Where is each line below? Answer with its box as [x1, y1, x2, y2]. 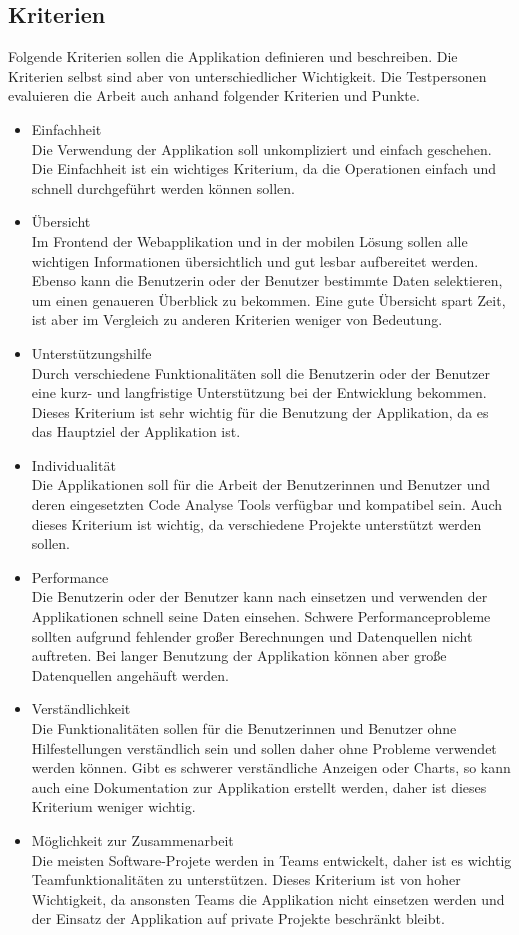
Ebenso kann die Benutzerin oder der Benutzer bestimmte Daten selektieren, [31, 270, 503, 291]
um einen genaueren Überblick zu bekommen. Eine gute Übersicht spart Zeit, [31, 289, 506, 310]
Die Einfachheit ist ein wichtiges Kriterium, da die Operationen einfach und [31, 158, 497, 179]
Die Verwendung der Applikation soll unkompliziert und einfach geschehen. [31, 138, 492, 159]
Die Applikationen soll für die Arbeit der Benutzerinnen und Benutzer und [31, 474, 491, 495]
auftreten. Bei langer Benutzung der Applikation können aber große [31, 645, 447, 666]
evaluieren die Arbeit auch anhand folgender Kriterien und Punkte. [8, 85, 420, 106]
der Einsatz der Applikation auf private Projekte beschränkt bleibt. [31, 908, 445, 929]
